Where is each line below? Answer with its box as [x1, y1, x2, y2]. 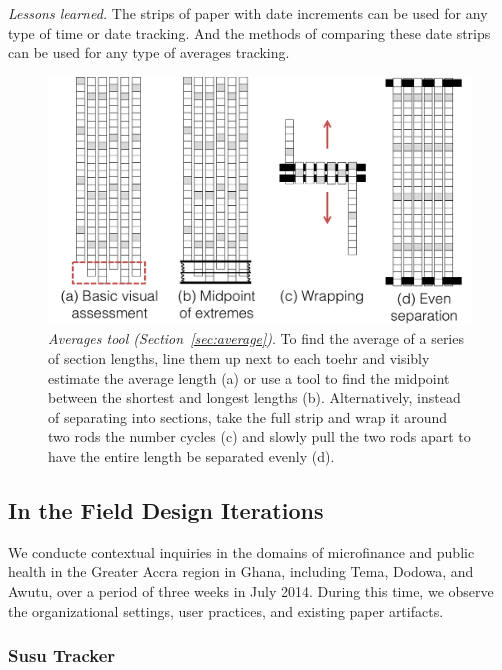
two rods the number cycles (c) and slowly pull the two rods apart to [48, 426, 471, 447]
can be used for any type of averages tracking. [8, 42, 290, 63]
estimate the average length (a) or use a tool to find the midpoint [48, 367, 450, 388]
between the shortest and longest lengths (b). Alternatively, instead [48, 387, 461, 408]
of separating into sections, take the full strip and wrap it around [48, 406, 448, 427]
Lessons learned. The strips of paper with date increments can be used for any [8, 3, 488, 23]
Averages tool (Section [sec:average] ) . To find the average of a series [48, 328, 464, 349]
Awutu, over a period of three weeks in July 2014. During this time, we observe [8, 580, 494, 601]
